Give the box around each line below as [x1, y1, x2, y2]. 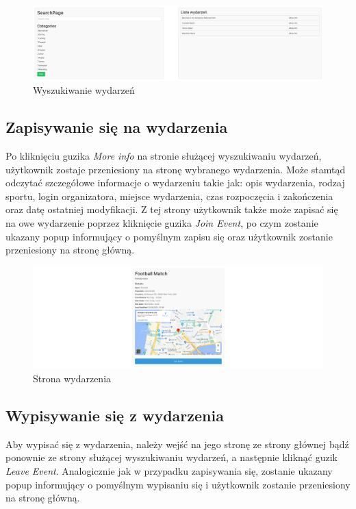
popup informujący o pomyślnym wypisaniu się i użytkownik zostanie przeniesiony [5, 477, 351, 491]
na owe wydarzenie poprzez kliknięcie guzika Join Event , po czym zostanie [5, 216, 318, 230]
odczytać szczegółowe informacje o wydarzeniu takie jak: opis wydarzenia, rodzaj [5, 175, 345, 190]
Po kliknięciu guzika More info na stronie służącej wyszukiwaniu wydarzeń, [5, 149, 322, 163]
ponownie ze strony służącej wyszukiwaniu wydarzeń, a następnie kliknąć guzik [5, 450, 338, 464]
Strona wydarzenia [33, 371, 112, 385]
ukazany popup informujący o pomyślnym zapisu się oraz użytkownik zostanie [5, 229, 333, 243]
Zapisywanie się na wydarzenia [5, 116, 228, 138]
